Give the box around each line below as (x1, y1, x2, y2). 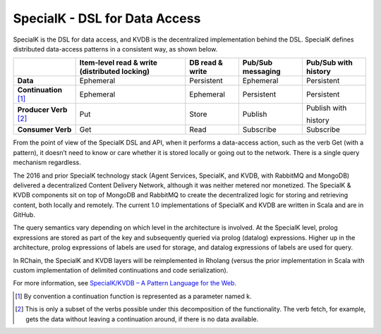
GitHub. (13, 211, 35, 219)
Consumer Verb (17, 125, 72, 135)
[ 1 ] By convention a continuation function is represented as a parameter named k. (15, 292, 252, 300)
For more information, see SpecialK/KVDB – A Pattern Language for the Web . (13, 279, 236, 287)
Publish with (306, 103, 347, 113)
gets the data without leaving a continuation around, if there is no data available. (25, 314, 259, 323)
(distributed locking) (79, 67, 150, 77)
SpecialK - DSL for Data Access (13, 11, 201, 26)
